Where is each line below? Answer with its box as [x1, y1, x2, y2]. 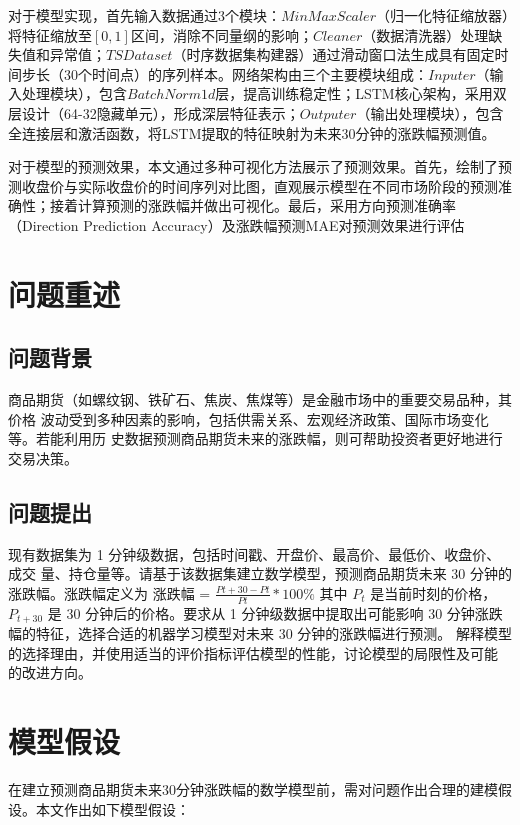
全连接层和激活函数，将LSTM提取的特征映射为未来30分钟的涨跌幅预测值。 [8, 122, 496, 143]
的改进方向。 [8, 662, 92, 683]
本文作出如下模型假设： [35, 798, 190, 819]
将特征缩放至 [8, 24, 92, 45]
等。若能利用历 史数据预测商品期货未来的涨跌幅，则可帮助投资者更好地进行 [8, 428, 503, 449]
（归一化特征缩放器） [375, 5, 509, 25]
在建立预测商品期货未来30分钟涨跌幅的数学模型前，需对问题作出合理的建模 [8, 779, 498, 800]
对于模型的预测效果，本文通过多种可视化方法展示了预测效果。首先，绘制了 [8, 156, 498, 177]
